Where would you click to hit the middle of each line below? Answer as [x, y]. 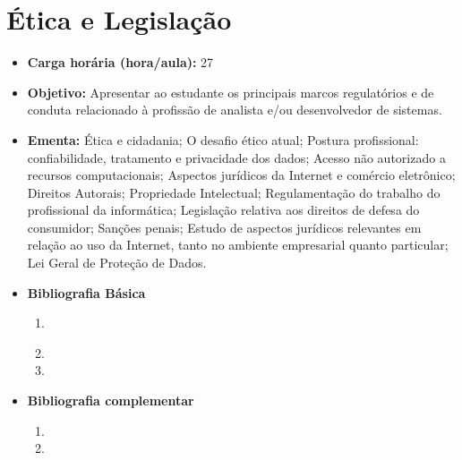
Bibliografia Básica [86, 292]
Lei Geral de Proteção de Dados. [117, 263]
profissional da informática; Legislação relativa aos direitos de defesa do [223, 210]
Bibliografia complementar [111, 400]
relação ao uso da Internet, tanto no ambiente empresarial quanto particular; [238, 245]
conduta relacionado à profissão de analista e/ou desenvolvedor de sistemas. [235, 110]
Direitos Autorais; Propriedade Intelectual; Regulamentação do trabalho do [234, 192]
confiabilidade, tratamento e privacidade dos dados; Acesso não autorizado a [236, 157]
